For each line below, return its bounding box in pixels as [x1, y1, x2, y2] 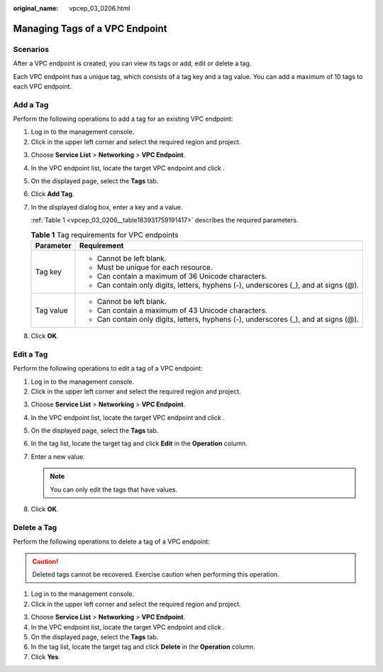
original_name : [13, 4, 59, 12]
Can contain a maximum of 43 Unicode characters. [96, 305, 267, 315]
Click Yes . [30, 652, 60, 661]
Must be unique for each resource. [96, 262, 213, 272]
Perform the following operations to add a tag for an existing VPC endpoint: [13, 114, 233, 124]
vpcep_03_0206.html [69, 4, 131, 12]
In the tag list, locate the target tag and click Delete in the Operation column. [30, 643, 255, 651]
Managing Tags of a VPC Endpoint [13, 22, 167, 35]
